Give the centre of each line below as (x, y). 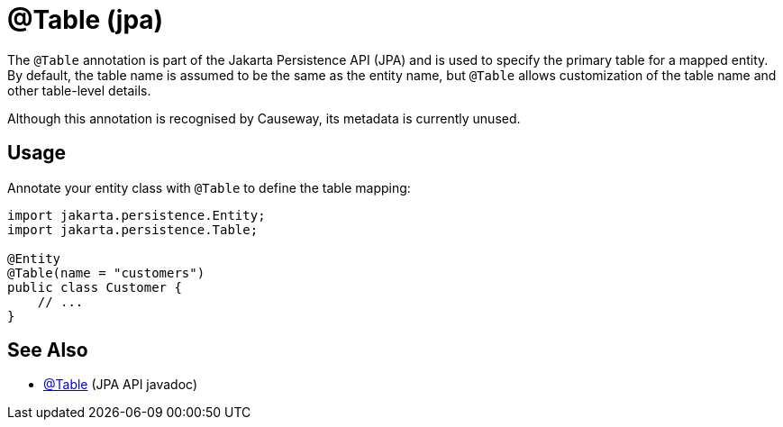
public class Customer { (95, 287)
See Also (48, 350)
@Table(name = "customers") (106, 273)
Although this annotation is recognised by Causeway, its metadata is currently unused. (264, 118)
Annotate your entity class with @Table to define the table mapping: (209, 187)
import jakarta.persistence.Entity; (137, 215)
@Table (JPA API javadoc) (120, 385)
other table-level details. (79, 90)
